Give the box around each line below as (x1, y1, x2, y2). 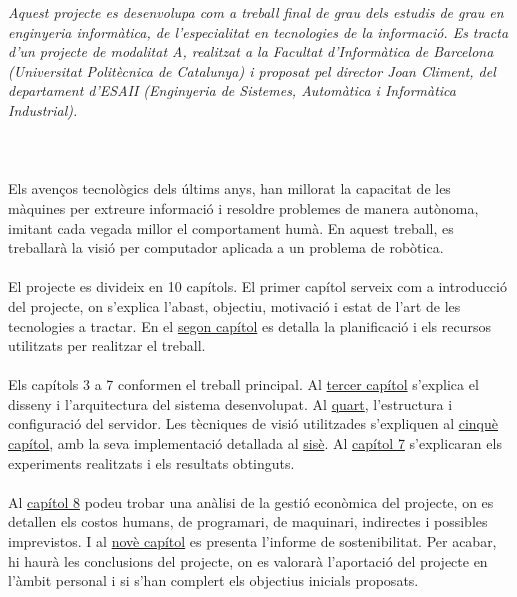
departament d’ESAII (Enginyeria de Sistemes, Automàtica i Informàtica (8, 80, 456, 101)
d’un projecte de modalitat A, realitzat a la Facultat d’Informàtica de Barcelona (8, 41, 494, 62)
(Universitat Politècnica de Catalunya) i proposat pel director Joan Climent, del (8, 60, 496, 81)
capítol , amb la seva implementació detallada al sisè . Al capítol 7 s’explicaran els (8, 433, 502, 454)
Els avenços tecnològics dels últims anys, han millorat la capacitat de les (8, 178, 451, 199)
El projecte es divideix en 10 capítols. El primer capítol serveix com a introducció (8, 276, 507, 297)
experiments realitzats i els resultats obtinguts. (8, 452, 295, 473)
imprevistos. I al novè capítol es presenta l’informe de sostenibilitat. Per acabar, (8, 531, 497, 552)
